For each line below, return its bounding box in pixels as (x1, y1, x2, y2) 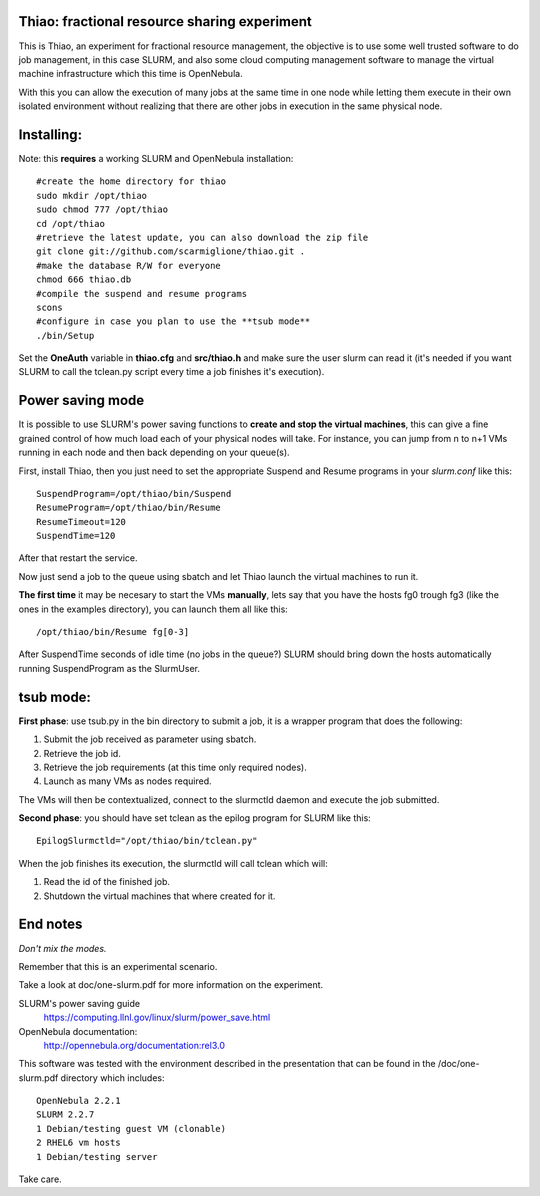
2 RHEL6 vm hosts (36, 1137, 121, 1149)
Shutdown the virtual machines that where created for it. (43, 890, 276, 902)
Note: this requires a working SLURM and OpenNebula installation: (18, 152, 294, 164)
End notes (18, 916, 83, 933)
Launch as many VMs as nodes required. (43, 775, 212, 787)
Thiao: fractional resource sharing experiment (18, 13, 312, 30)
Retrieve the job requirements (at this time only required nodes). (43, 761, 307, 773)
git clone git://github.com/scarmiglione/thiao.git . (36, 246, 305, 257)
